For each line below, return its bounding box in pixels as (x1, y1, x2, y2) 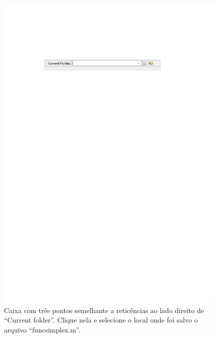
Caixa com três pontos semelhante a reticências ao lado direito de (4, 305, 204, 315)
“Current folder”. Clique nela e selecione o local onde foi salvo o (4, 315, 198, 325)
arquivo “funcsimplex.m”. (4, 324, 81, 335)
